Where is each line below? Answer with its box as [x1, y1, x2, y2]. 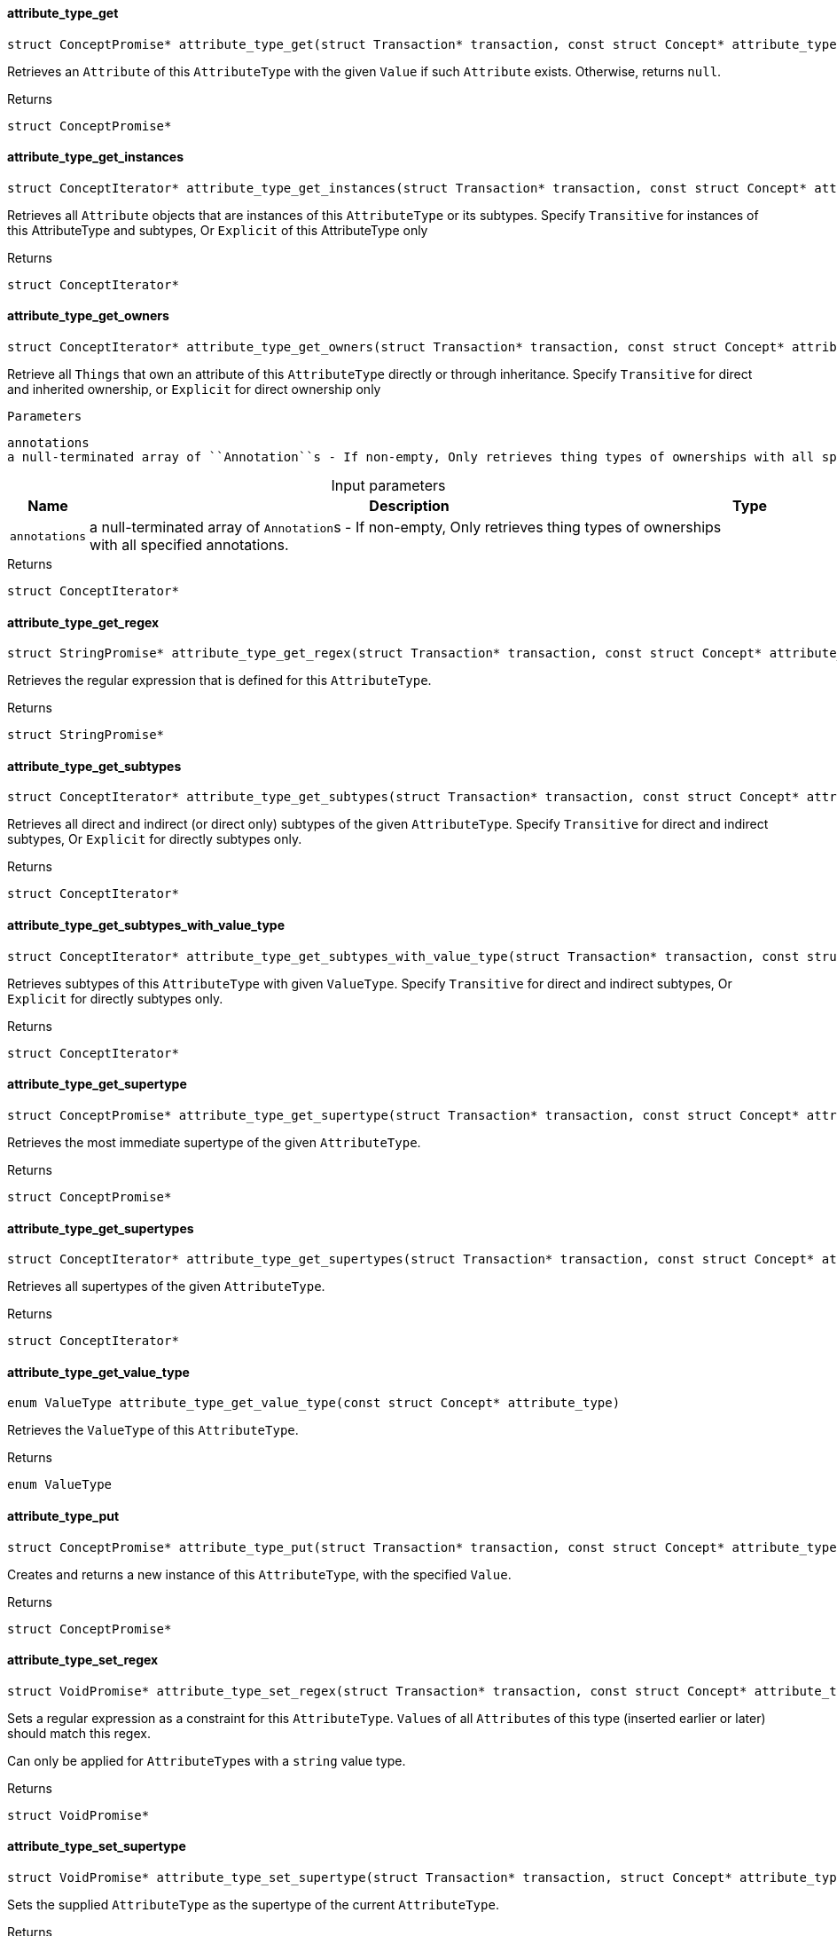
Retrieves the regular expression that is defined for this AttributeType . [7, 673, 432, 689]
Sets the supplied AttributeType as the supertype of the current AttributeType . [7, 1897, 499, 1913]
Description [369, 497, 450, 515]
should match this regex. [7, 1725, 151, 1741]
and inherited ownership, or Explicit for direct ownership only [7, 382, 381, 397]
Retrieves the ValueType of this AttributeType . [7, 1422, 299, 1438]
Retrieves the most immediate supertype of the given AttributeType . [7, 1134, 421, 1150]
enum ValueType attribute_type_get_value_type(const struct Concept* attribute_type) [7, 1396, 621, 1411]
